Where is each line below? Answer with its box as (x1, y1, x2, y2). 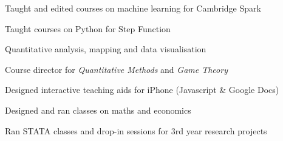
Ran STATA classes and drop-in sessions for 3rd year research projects (5, 124, 267, 137)
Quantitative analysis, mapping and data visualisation (5, 43, 206, 55)
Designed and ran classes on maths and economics (5, 103, 191, 116)
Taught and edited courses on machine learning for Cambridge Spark (5, 2, 261, 14)
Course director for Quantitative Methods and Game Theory (5, 63, 228, 75)
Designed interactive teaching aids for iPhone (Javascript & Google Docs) (5, 83, 279, 96)
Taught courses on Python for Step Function (5, 22, 171, 35)
